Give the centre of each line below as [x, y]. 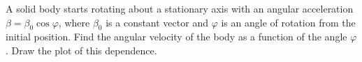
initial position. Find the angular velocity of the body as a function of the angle [176, 37]
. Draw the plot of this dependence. [81, 50]
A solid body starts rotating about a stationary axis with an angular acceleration [180, 8]
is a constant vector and [157, 22]
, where [74, 22]
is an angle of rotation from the [288, 22]
